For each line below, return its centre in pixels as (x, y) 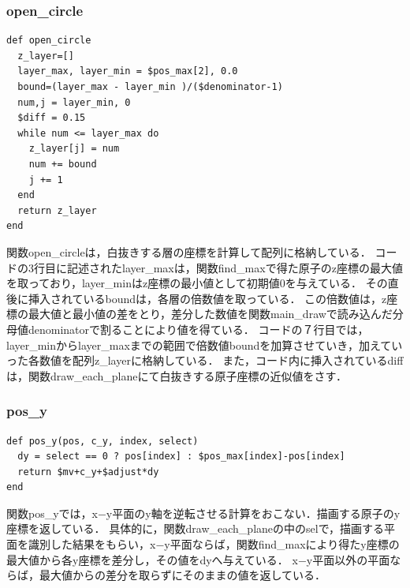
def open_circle (49, 41)
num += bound (63, 164)
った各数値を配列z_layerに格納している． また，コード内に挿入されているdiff (205, 360)
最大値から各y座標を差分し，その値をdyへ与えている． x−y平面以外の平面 (198, 559)
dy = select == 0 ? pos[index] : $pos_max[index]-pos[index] (181, 457)
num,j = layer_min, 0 (74, 102)
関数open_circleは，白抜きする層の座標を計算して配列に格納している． (189, 251)
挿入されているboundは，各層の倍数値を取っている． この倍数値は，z (207, 298)
